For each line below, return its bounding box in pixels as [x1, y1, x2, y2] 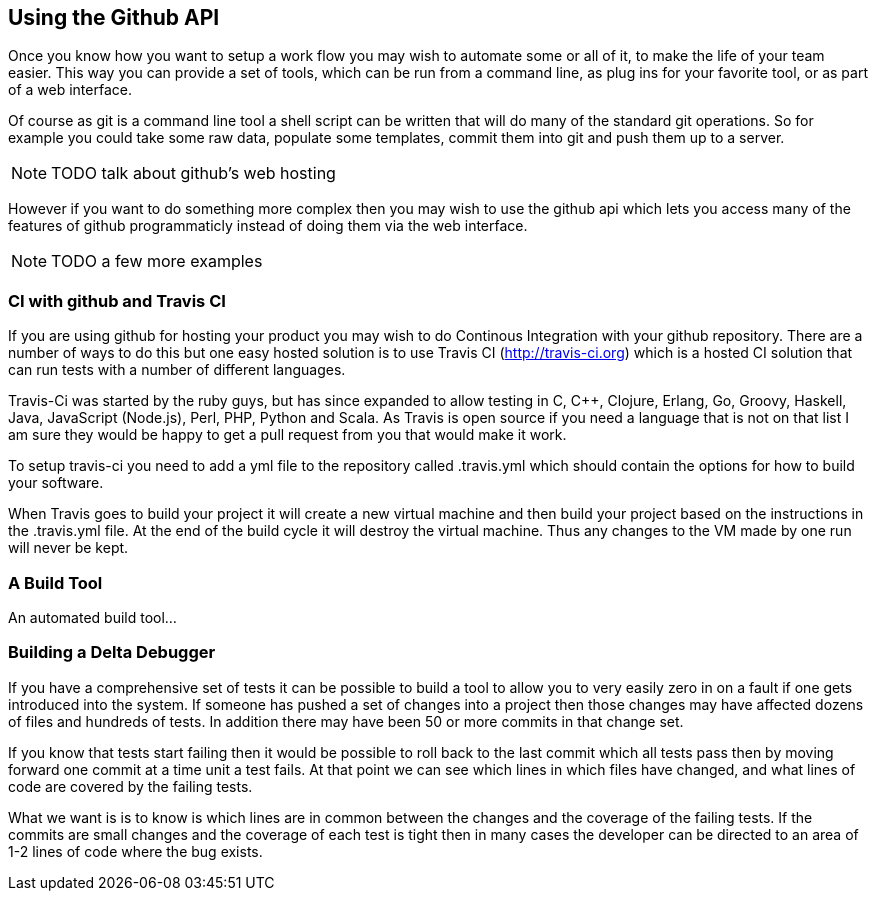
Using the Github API [8, 5, 220, 30]
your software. [8, 474, 104, 492]
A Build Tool [8, 572, 103, 593]
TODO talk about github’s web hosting [51, 163, 336, 184]
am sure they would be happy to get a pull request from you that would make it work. [8, 426, 567, 444]
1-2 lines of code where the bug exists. [8, 842, 263, 860]
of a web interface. [8, 81, 132, 99]
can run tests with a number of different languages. [8, 361, 346, 379]
